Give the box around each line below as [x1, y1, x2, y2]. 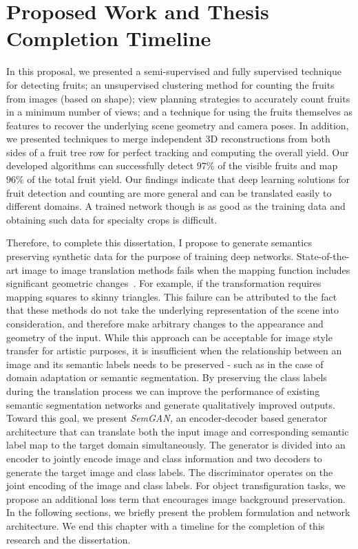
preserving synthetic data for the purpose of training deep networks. [6, 249, 294, 263]
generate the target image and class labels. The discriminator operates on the [6, 464, 333, 479]
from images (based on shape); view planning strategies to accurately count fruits [6, 91, 350, 105]
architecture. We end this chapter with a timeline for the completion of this [6, 518, 325, 532]
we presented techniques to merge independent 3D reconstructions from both [6, 131, 330, 146]
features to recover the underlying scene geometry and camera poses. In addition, [6, 118, 349, 132]
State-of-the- [296, 249, 350, 263]
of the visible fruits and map [218, 158, 338, 173]
